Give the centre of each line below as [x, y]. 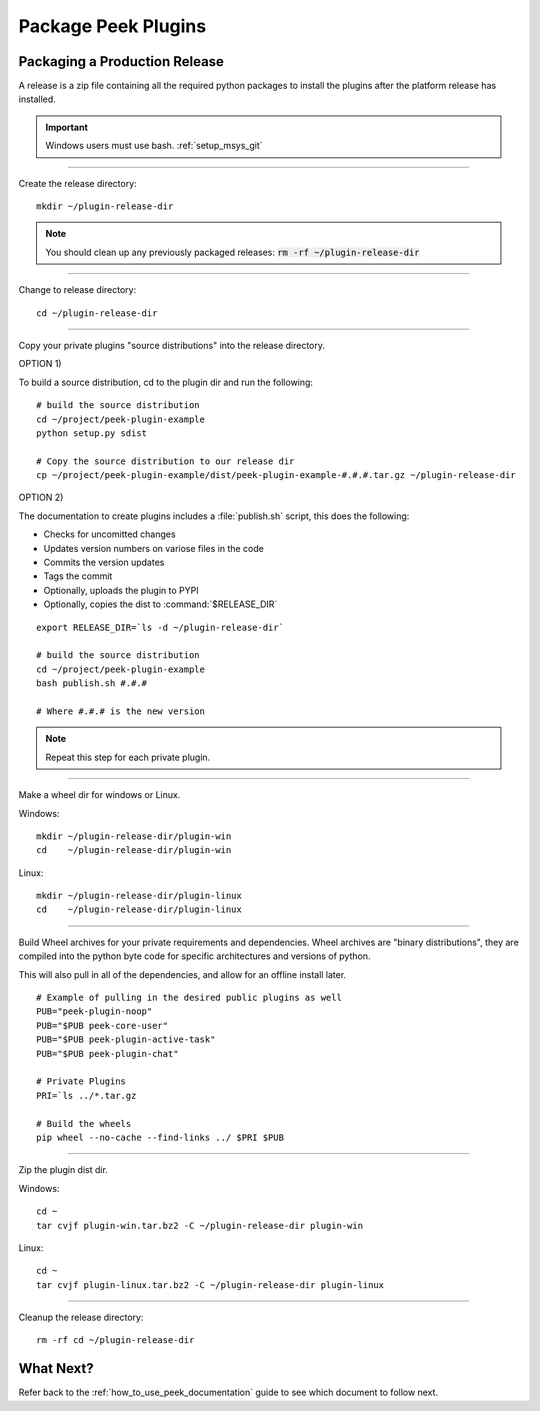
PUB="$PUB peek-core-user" [102, 1025]
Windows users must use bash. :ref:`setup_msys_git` [154, 146]
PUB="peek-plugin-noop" [94, 1011]
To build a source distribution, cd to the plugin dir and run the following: [166, 382]
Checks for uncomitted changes [109, 534]
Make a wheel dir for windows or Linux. [99, 795]
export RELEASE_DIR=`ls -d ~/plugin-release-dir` [160, 627]
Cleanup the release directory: [81, 1317]
